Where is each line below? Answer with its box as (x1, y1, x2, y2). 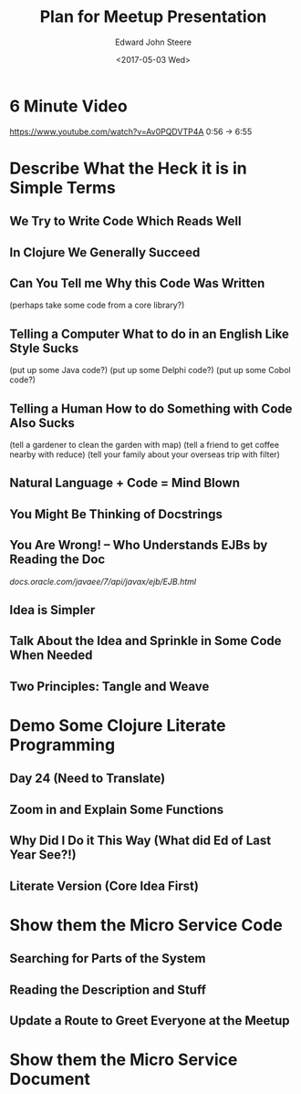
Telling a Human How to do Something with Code (9, 401, 293, 416)
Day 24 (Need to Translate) (9, 771, 166, 787)
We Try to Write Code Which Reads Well (9, 214, 242, 229)
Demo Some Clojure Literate (9, 715, 226, 736)
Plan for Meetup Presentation (39, 6, 267, 27)
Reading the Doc (9, 552, 106, 568)
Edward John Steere (115, 36, 192, 47)
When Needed (9, 648, 93, 663)
